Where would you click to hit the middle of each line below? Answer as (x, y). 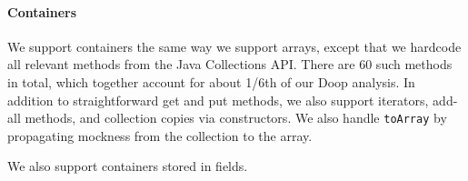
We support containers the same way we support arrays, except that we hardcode (234, 46)
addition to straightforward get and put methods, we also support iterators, (218, 100)
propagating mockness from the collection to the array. (160, 135)
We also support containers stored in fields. (128, 166)
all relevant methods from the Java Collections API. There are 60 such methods (230, 64)
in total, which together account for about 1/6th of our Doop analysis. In (211, 81)
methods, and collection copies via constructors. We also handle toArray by (236, 118)
